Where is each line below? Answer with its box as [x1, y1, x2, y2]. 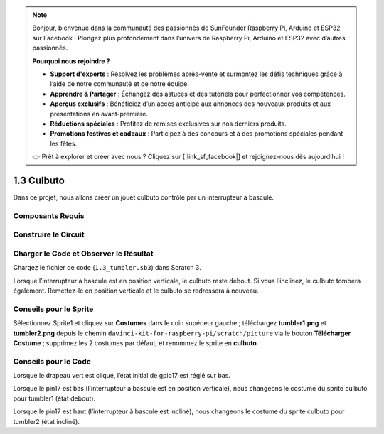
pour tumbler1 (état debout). [13, 394, 96, 403]
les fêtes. [50, 139, 78, 148]
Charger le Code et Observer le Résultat [13, 249, 154, 259]
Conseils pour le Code [13, 356, 92, 366]
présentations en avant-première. [50, 109, 149, 118]
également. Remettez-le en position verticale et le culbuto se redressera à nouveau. [13, 286, 259, 295]
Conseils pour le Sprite [13, 304, 94, 314]
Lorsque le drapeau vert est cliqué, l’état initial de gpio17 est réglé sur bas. [13, 371, 231, 380]
